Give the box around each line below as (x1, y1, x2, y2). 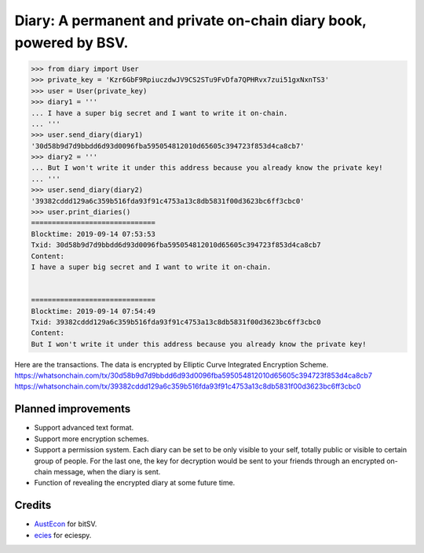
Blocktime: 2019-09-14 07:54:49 (31, 307, 156, 315)
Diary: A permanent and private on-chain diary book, (14, 12, 367, 29)
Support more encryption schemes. (34, 433, 149, 444)
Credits (14, 499, 52, 512)
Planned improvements (14, 402, 131, 416)
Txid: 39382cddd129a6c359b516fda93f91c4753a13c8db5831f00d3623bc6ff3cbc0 (31, 317, 321, 326)
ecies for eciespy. (34, 530, 92, 540)
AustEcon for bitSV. (34, 519, 97, 529)
